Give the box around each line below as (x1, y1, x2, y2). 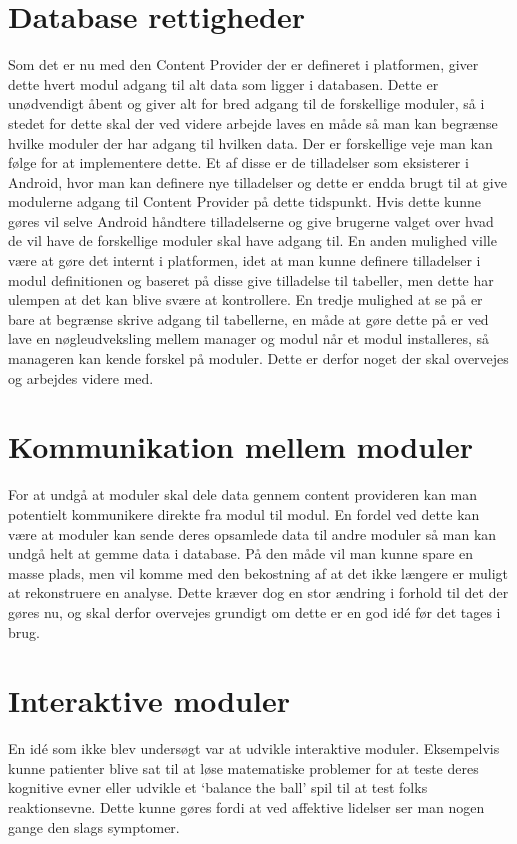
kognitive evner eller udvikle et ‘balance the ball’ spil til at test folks (8, 777, 428, 798)
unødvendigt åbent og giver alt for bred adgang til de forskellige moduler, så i (8, 93, 485, 114)
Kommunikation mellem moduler (8, 426, 474, 467)
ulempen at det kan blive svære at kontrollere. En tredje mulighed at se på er (8, 289, 483, 310)
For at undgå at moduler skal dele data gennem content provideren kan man (8, 484, 478, 505)
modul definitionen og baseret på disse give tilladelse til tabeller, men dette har (8, 269, 494, 290)
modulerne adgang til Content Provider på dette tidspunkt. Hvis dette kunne (8, 191, 482, 212)
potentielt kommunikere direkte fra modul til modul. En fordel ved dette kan (8, 503, 480, 524)
